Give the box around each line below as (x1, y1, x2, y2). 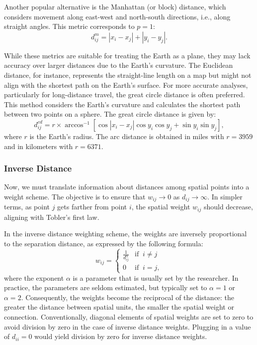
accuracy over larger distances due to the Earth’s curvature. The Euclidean (4, 60, 233, 70)
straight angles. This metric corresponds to (4, 21, 135, 31)
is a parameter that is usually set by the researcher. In (73, 272, 239, 283)
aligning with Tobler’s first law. (4, 211, 99, 222)
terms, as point (4, 201, 50, 212)
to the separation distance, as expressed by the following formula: (4, 238, 203, 249)
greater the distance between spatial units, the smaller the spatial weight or (4, 302, 234, 312)
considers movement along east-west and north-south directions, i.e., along (4, 11, 231, 21)
